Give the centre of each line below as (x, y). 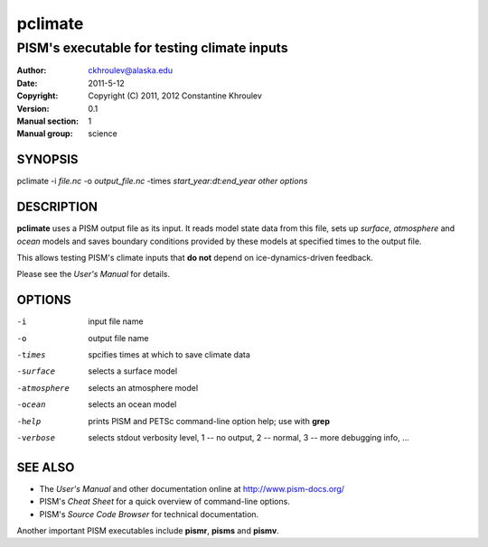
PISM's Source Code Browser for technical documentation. (149, 514)
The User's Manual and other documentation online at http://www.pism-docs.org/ (192, 488)
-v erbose (36, 437)
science (103, 134)
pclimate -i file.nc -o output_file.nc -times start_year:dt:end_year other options (162, 181)
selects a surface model (133, 371)
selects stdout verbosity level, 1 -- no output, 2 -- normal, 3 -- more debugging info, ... (249, 437)
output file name (118, 338)
